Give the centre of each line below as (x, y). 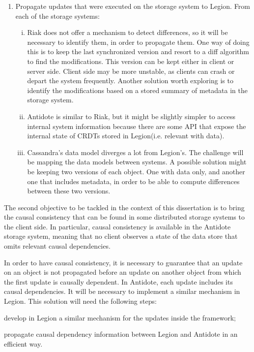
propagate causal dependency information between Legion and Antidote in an (121, 334)
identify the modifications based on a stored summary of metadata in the (137, 90)
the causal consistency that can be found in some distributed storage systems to (124, 217)
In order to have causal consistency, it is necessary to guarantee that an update (123, 262)
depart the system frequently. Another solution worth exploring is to (130, 80)
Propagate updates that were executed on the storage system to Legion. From (133, 6)
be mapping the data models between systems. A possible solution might (137, 162)
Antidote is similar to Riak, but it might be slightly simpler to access (131, 116)
